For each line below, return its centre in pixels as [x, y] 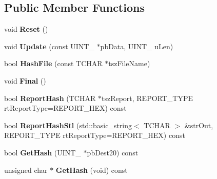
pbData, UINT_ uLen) [137, 46]
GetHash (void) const [92, 170]
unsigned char [26, 170]
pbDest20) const [113, 152]
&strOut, [199, 125]
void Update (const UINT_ [49, 46]
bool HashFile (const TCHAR [53, 63]
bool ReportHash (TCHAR [50, 98]
